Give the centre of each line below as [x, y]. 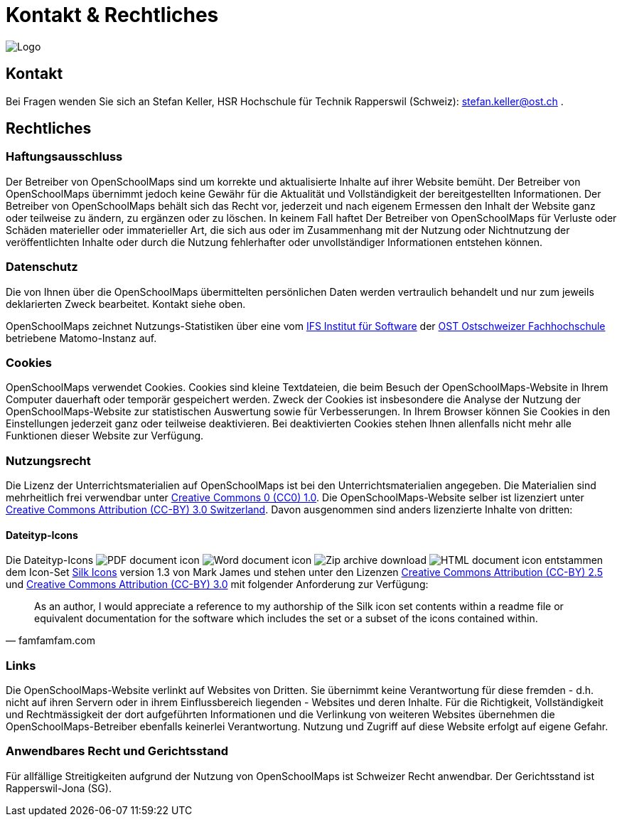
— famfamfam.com [50, 641]
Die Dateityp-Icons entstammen [305, 560]
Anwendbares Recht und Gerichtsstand [117, 751]
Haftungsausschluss [64, 157]
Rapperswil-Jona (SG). [59, 788]
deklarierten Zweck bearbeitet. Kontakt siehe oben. [126, 304]
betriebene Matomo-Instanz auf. [81, 338]
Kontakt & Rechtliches [112, 15]
